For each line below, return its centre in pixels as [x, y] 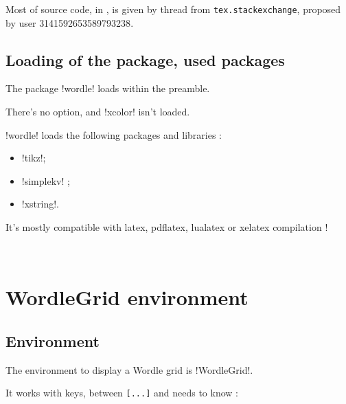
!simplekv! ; [46, 180]
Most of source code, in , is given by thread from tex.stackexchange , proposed [173, 9]
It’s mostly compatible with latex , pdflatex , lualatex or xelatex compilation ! [167, 227]
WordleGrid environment [127, 297]
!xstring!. [40, 204]
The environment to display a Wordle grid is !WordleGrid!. [129, 369]
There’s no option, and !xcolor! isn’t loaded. [98, 112]
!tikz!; [34, 158]
